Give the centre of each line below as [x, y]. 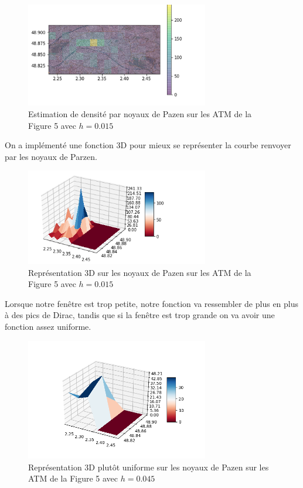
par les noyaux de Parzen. [51, 156]
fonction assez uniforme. [48, 326]
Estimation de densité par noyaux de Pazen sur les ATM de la [140, 114]
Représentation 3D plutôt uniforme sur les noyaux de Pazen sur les [149, 467]
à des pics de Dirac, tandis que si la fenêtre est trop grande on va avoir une [140, 315]
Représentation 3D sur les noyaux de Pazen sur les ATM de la [140, 272]
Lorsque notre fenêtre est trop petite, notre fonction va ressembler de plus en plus [152, 303]
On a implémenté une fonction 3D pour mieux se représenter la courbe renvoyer [148, 145]
